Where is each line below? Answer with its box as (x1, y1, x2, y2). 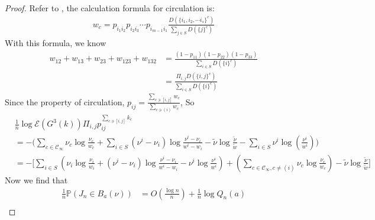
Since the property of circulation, (5, 95, 125, 108)
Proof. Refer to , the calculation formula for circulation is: (5, 2, 215, 14)
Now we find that (5, 173, 68, 186)
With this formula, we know (5, 37, 106, 49)
